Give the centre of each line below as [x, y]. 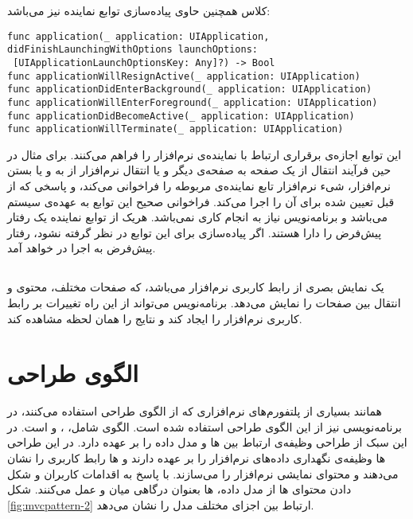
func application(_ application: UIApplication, [138, 36]
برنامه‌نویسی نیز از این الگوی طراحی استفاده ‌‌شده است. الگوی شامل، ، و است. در [205, 426]
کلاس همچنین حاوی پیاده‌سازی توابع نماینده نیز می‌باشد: [139, 10]
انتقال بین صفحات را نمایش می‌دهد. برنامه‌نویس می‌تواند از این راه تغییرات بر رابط [204, 302]
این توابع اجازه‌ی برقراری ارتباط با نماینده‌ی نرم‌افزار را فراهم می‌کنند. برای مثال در [205, 154]
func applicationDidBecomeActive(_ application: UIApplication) [181, 116]
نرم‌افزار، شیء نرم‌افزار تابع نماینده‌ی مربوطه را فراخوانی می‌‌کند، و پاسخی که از [199, 186]
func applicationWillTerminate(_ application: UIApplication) [175, 129]
